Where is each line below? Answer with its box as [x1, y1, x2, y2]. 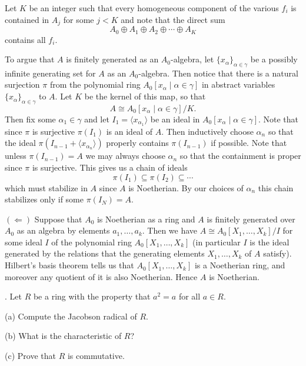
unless [5, 149, 26, 162]
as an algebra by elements [16, 224, 110, 237]
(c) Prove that [5, 350, 56, 362]
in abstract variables [201, 78, 275, 91]
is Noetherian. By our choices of [128, 181, 244, 194]
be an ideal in [150, 112, 200, 125]
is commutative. [67, 350, 125, 362]
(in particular [192, 235, 241, 248]
